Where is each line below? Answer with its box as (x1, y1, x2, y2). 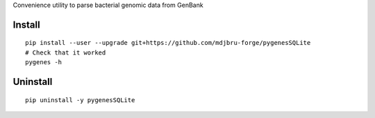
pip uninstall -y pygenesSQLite (25, 96, 135, 104)
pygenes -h (25, 59, 62, 66)
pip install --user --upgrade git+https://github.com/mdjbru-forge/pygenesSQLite (25, 39, 311, 47)
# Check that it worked (25, 48, 106, 57)
